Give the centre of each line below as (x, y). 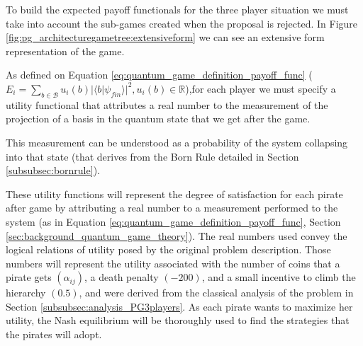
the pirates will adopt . (54, 334)
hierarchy (26, 293)
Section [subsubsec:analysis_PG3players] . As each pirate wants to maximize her (179, 306)
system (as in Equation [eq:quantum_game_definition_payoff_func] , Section (173, 221)
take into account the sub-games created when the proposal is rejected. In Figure (182, 23)
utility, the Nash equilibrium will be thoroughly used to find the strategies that (178, 320)
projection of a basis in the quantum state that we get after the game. (158, 119)
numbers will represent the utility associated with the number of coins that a (173, 263)
